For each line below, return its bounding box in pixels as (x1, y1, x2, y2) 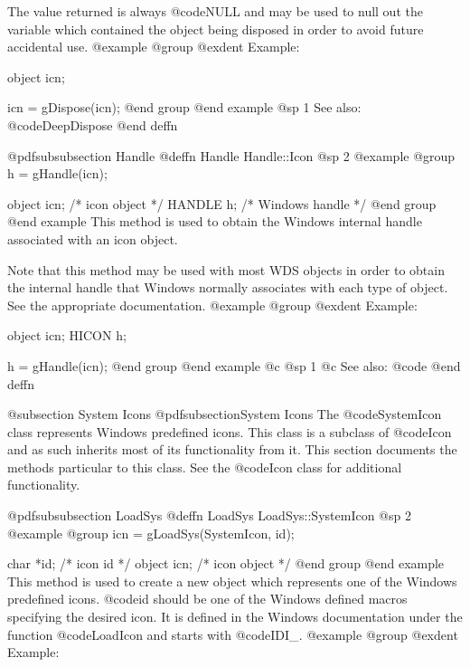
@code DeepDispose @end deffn (7, 115, 178, 134)
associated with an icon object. (7, 229, 178, 248)
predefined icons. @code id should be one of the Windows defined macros (7, 589, 408, 608)
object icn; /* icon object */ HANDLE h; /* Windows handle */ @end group (7, 194, 437, 213)
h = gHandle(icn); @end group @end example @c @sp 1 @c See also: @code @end (7, 356, 461, 375)
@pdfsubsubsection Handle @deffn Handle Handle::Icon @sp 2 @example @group (7, 146, 456, 165)
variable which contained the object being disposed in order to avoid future (7, 19, 424, 38)
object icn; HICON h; (7, 326, 127, 345)
